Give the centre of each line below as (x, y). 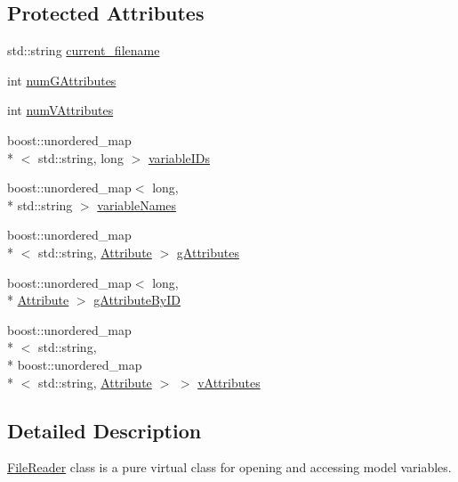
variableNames (137, 204)
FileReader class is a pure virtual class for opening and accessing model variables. (229, 467)
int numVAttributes (60, 110)
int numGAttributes (62, 80)
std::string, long (80, 157)
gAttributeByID (137, 300)
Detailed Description (104, 430)
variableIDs (179, 157)
